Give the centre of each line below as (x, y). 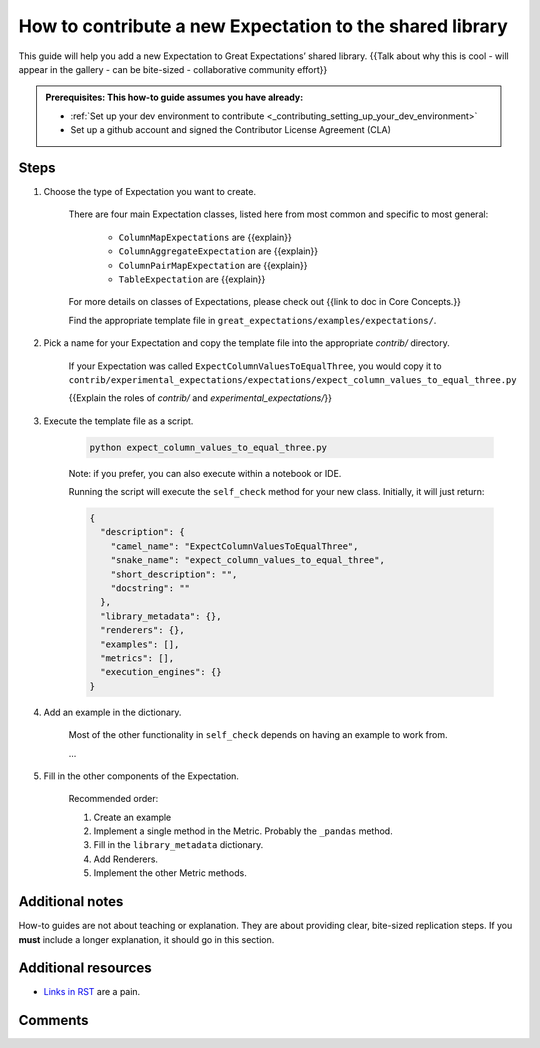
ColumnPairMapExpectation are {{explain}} (213, 265)
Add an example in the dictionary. (112, 712)
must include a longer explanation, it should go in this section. (146, 939)
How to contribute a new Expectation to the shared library (263, 26)
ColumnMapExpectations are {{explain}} (205, 237)
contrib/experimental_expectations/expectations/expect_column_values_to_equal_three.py (292, 379)
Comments (53, 1020)
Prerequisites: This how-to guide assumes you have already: (174, 97)
